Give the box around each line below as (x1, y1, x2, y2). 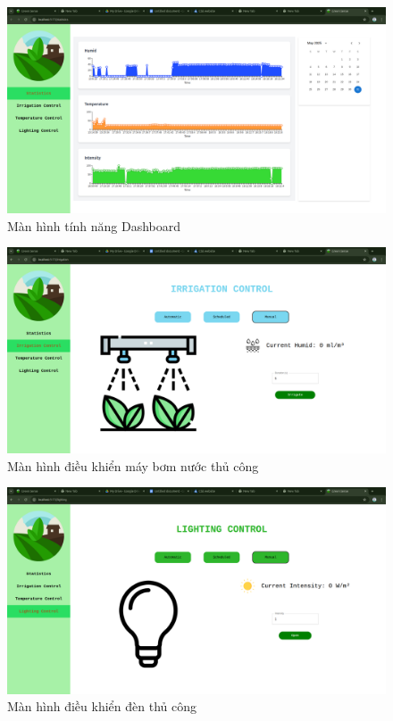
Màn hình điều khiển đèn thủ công (7, 697, 196, 716)
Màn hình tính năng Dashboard (7, 216, 181, 235)
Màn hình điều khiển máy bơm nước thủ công (7, 456, 259, 475)
